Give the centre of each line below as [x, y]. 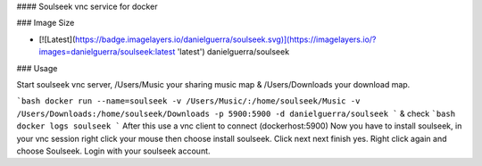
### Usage [37, 68]
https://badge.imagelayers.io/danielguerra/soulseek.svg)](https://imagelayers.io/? [225, 39]
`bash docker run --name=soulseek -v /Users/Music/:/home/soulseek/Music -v [188, 101]
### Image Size [46, 23]
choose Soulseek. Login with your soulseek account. [113, 151]
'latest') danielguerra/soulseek [233, 52]
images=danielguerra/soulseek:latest [107, 52]
